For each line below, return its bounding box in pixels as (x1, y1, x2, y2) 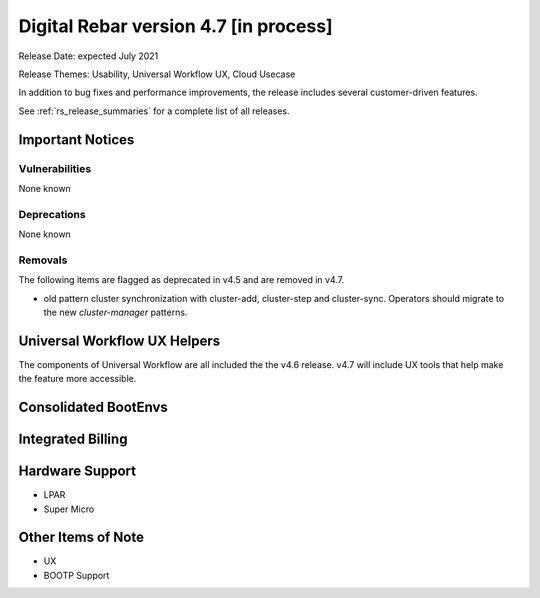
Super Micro (43, 503, 95, 515)
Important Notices (18, 131, 135, 148)
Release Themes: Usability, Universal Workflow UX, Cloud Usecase (18, 68, 296, 80)
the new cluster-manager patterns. (43, 306, 188, 318)
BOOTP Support (43, 569, 110, 581)
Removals (18, 253, 68, 267)
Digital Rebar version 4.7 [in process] (18, 15, 334, 37)
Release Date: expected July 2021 (18, 50, 159, 62)
